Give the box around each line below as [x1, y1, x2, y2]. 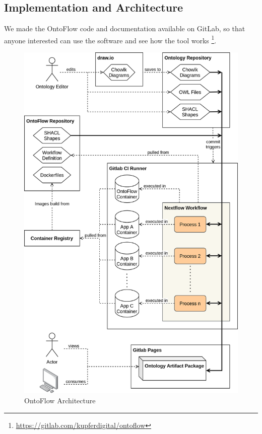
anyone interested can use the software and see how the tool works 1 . [4, 33, 217, 45]
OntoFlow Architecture [24, 395, 96, 405]
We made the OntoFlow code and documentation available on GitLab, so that [4, 23, 245, 34]
